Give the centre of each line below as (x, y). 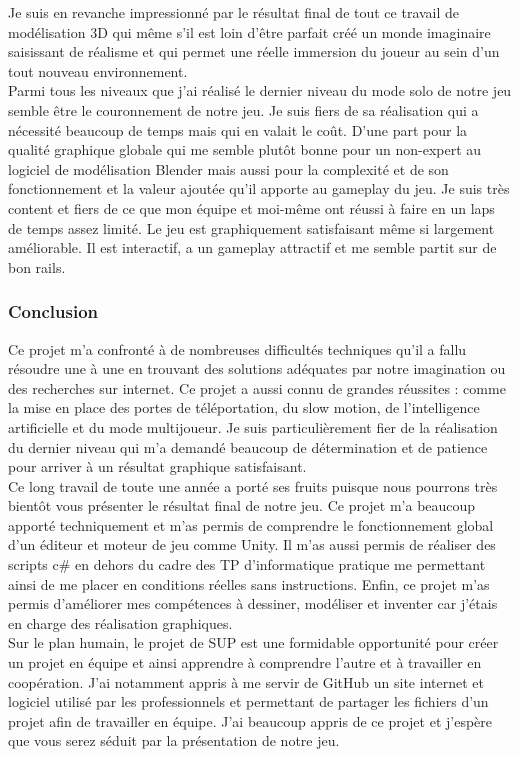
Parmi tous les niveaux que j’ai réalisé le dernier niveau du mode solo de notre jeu (260, 90)
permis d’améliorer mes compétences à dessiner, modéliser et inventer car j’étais (253, 603)
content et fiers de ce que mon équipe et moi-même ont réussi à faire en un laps (251, 207)
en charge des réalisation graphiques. (120, 622)
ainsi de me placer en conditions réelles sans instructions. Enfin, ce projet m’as (249, 583)
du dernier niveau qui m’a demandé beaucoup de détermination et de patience (248, 446)
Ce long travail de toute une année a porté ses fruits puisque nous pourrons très (253, 485)
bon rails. (37, 266)
